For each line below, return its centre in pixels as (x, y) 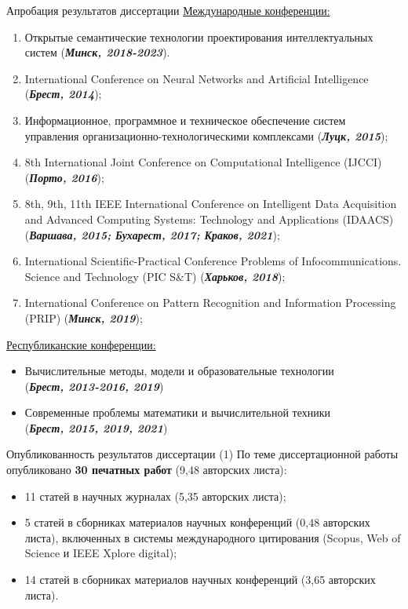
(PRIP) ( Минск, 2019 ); (84, 317)
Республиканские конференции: (81, 344)
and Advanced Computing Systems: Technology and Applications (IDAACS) (209, 219)
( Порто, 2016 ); (64, 177)
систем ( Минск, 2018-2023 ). (97, 52)
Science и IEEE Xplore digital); (101, 553)
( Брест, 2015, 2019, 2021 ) (96, 427)
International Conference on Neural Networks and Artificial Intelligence (197, 78)
